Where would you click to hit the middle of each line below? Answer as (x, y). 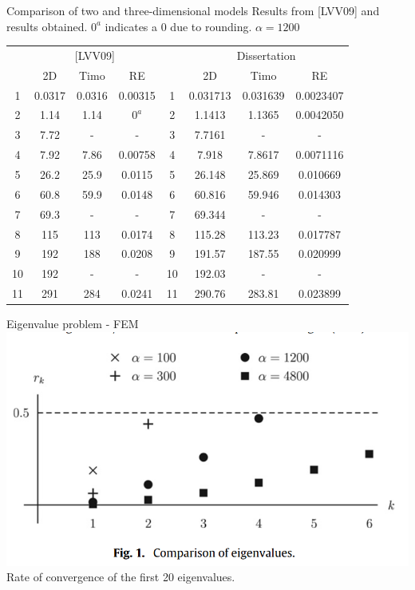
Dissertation (266, 55)
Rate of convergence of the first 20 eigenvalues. (121, 577)
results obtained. (47, 26)
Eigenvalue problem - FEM (73, 324)
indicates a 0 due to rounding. (178, 26)
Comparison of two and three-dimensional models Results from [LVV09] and (193, 10)
